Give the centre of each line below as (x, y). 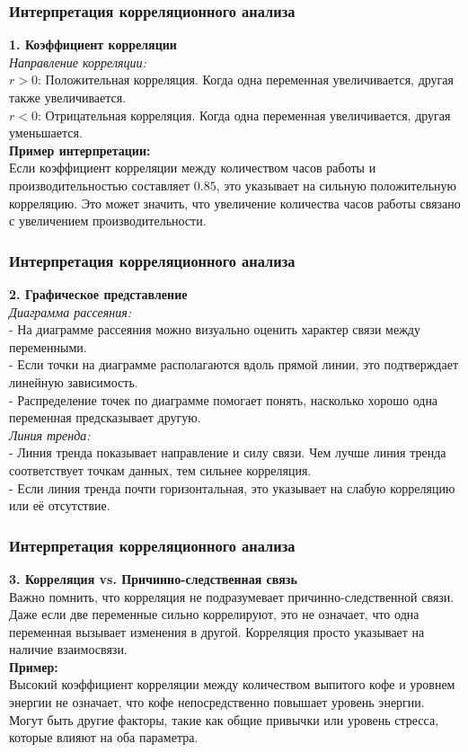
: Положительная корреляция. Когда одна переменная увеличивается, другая (245, 80)
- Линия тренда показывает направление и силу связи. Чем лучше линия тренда (228, 452)
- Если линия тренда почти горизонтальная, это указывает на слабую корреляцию (232, 487)
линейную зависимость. (74, 381)
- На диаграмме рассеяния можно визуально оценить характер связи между (215, 329)
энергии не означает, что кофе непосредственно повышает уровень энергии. (217, 702)
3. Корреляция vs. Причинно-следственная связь (153, 578)
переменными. (48, 346)
